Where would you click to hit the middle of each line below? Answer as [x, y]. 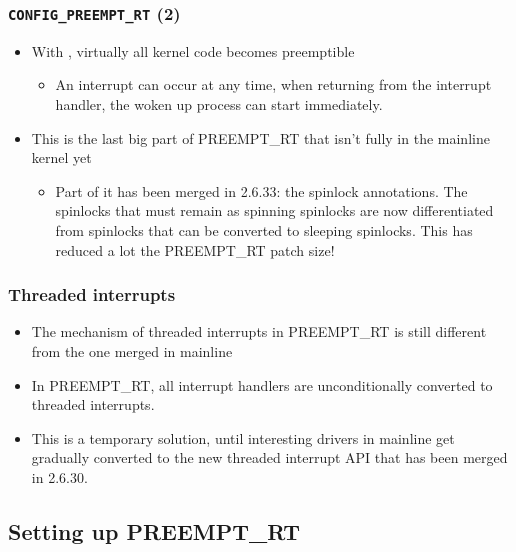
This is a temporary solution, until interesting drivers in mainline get [243, 437]
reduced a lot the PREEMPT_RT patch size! [195, 249]
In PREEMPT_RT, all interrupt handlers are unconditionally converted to [262, 384]
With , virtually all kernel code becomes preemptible [193, 50]
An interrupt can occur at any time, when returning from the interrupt [273, 84]
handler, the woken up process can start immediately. [219, 103]
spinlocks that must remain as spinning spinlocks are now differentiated [274, 210]
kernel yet [61, 157]
